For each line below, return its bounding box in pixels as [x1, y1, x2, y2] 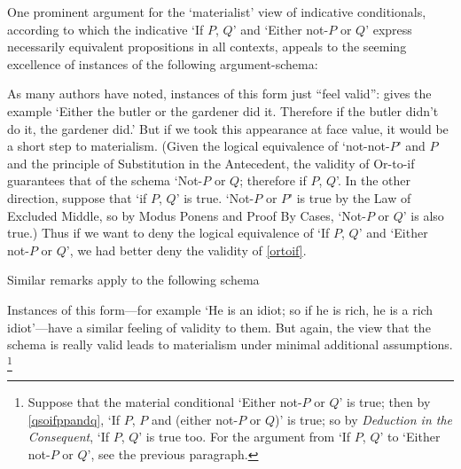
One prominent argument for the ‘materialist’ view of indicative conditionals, [7, 3, 426, 20]
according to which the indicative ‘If [7, 20, 204, 38]
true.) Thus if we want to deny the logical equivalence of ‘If [7, 223, 330, 242]
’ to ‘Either [379, 427, 441, 446]
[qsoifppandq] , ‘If [27, 410, 120, 428]
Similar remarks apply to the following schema [7, 270, 260, 289]
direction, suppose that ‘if [7, 188, 147, 207]
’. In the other [336, 171, 411, 190]
